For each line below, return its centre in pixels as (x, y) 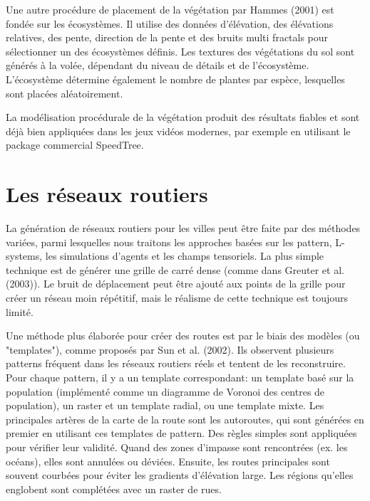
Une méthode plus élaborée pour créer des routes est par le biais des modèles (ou (183, 336)
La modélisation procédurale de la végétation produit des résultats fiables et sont (183, 117)
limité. (20, 311)
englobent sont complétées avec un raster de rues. (114, 489)
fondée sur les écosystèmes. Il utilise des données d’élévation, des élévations (170, 23)
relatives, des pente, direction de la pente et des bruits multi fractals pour (167, 37)
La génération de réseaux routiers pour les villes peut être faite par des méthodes (183, 228)
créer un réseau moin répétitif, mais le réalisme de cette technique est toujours (177, 298)
